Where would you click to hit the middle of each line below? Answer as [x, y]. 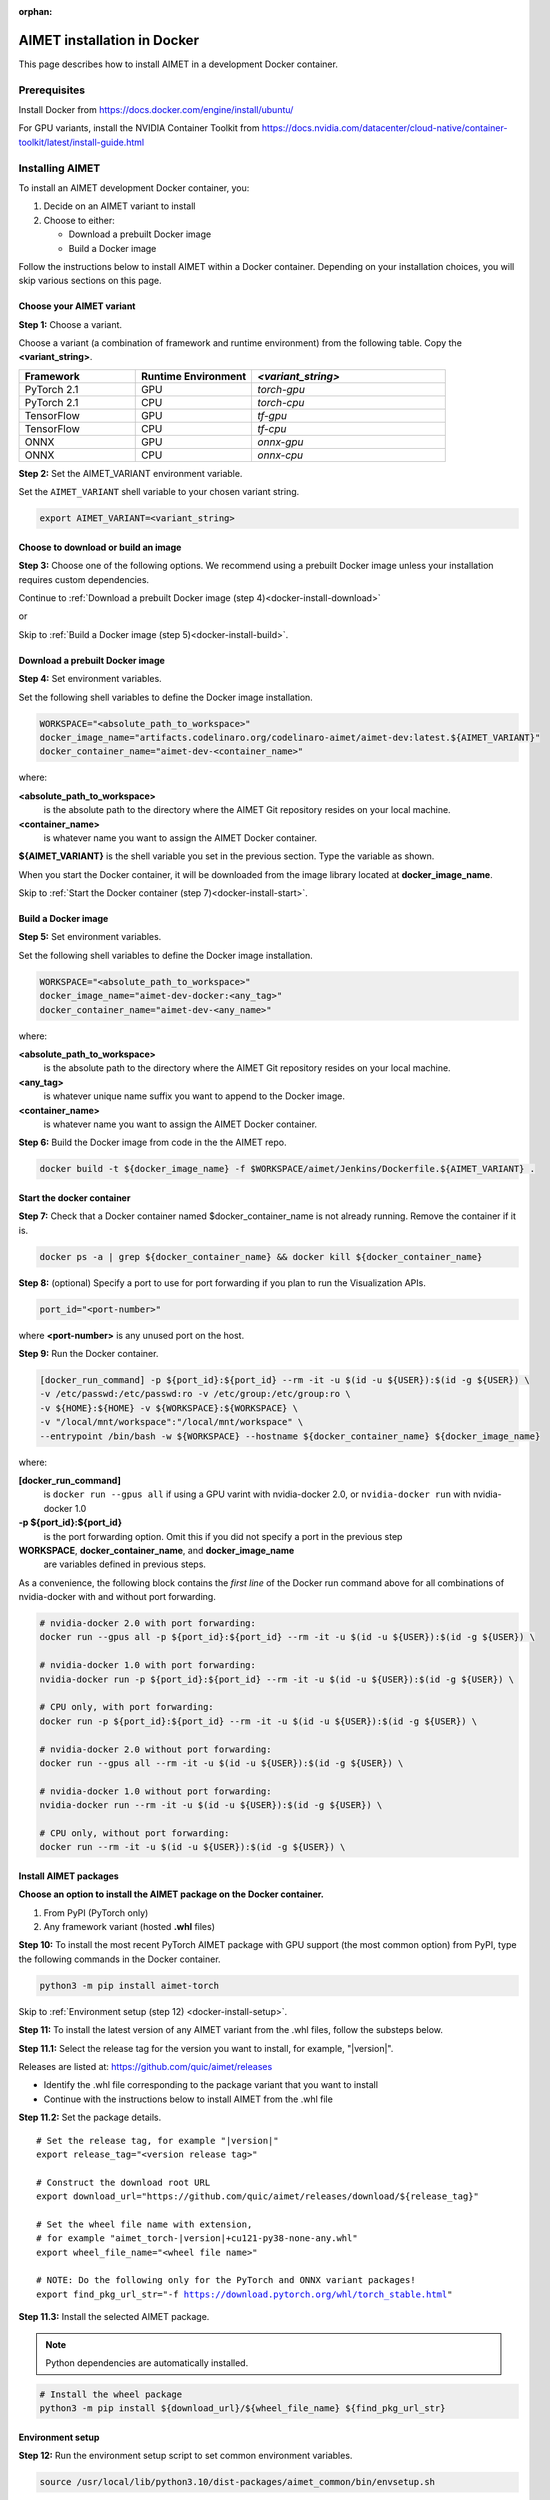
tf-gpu [272, 415]
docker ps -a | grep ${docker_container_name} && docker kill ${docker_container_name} [261, 1256]
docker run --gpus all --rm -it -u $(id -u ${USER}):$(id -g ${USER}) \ [221, 1763]
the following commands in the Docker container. [119, 1959]
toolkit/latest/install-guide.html [81, 142]
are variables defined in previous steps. [125, 1564]
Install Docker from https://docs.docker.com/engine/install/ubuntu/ [156, 110]
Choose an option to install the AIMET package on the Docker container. [171, 1894]
